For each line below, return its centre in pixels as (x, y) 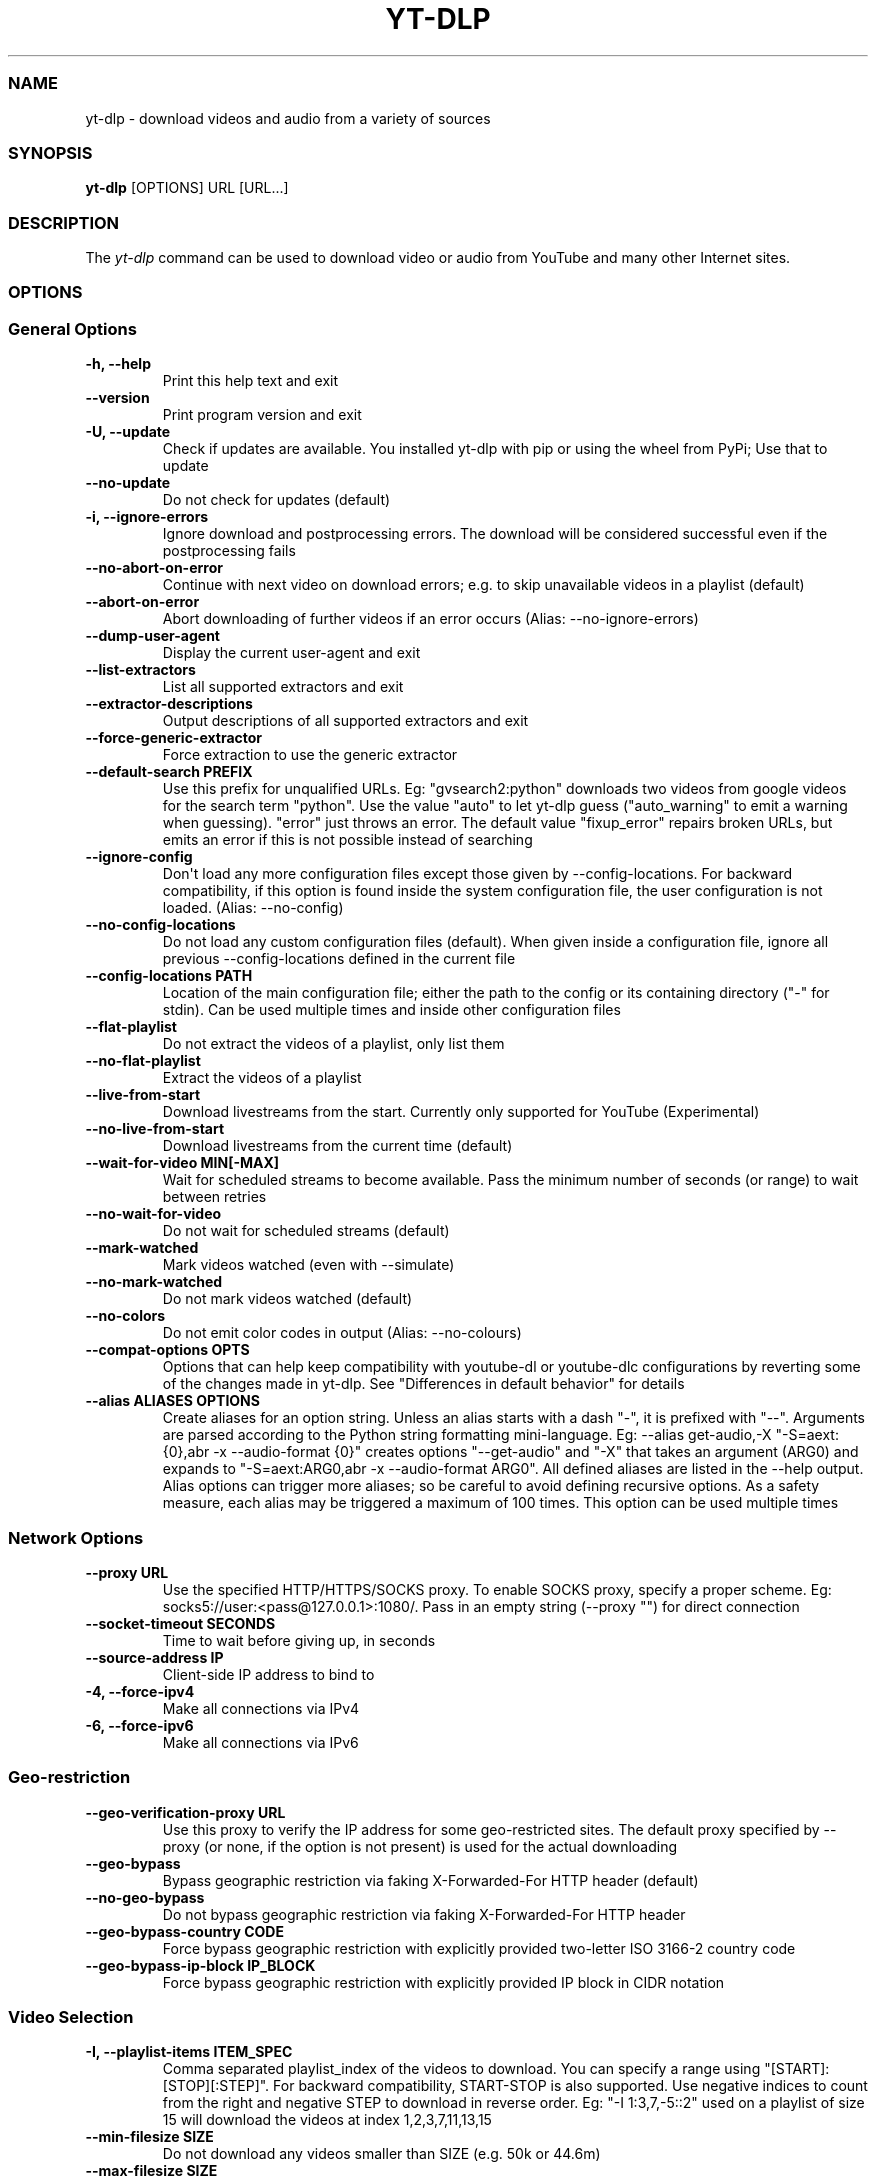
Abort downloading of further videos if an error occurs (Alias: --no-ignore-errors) (430, 619)
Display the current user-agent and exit (291, 653)
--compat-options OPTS (167, 1350)
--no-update (128, 483)
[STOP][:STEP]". (216, 2086)
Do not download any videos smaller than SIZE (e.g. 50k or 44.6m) (381, 2154)
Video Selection (71, 2017)
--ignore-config (139, 857)
